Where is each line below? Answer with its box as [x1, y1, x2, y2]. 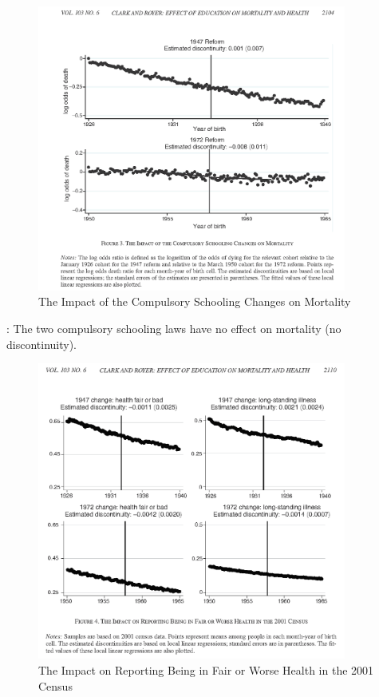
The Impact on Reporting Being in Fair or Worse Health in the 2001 [38, 661, 374, 678]
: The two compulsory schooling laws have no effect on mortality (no [6, 320, 341, 337]
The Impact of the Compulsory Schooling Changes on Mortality [38, 293, 351, 310]
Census [38, 677, 73, 694]
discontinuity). [6, 335, 77, 352]
